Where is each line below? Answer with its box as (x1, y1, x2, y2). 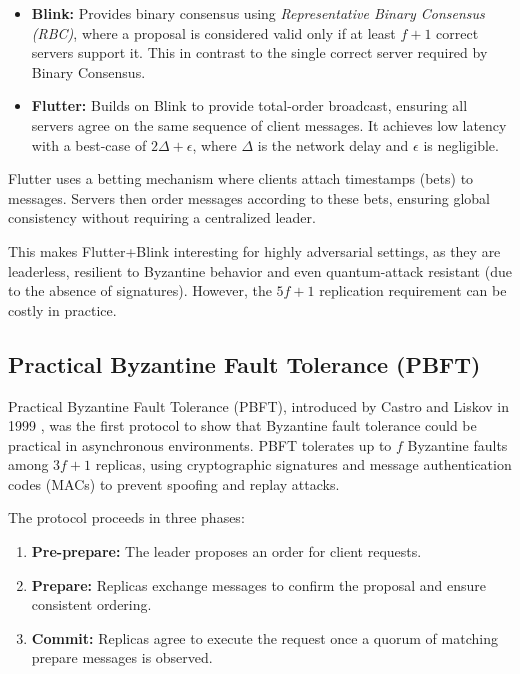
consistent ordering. (31, 594, 152, 615)
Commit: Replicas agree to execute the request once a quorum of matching (31, 627, 498, 648)
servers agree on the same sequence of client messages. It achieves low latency (31, 114, 507, 135)
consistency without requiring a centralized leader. (8, 207, 316, 228)
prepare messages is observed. (31, 647, 213, 668)
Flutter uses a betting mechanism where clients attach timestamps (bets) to (8, 168, 474, 189)
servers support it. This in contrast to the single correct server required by (31, 42, 488, 63)
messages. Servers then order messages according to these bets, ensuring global (8, 187, 490, 208)
